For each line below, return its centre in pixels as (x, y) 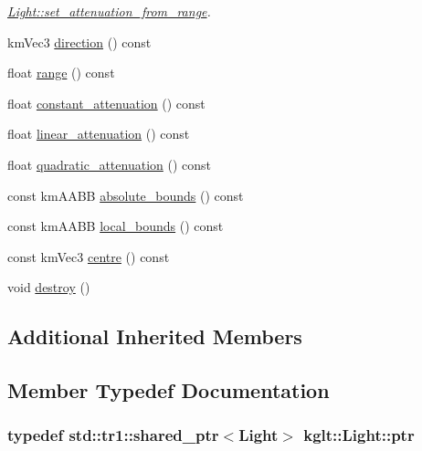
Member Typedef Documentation (169, 390)
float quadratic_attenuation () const (110, 164)
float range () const (61, 73)
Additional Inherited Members (155, 336)
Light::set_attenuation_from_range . (109, 11)
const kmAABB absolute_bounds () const (126, 195)
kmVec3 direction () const (79, 42)
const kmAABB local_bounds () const (116, 226)
